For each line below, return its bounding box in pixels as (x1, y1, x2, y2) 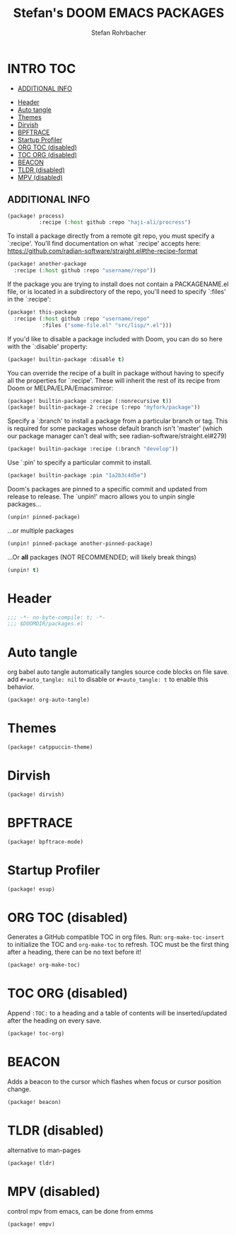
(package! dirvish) (7, 791, 65, 798)
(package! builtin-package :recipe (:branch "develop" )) (7, 445, 179, 453)
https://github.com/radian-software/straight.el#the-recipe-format (7, 246, 198, 256)
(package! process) (7, 212, 65, 220)
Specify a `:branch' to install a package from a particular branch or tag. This (7, 416, 228, 426)
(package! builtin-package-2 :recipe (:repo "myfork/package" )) (7, 404, 201, 411)
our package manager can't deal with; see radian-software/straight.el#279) (7, 432, 228, 440)
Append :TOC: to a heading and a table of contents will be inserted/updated (7, 1009, 228, 1018)
